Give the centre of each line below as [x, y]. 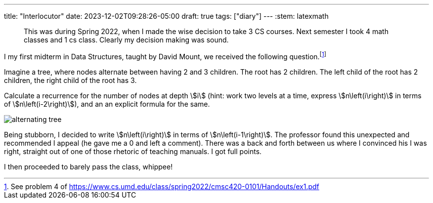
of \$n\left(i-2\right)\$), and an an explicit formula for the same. [107, 104]
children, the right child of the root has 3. [70, 80]
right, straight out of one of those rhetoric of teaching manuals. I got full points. [133, 151]
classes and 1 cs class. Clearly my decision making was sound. [126, 40]
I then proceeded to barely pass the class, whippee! [88, 166]
